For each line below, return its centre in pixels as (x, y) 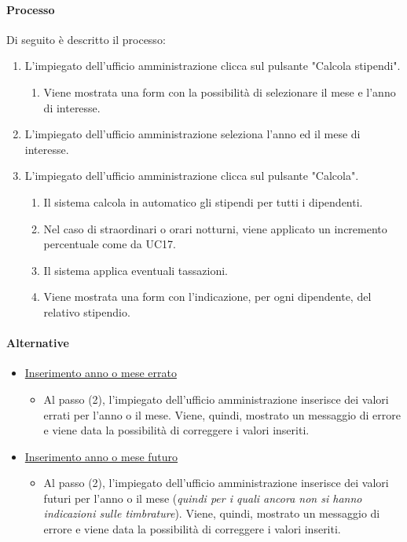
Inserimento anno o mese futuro (101, 456)
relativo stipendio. (87, 311)
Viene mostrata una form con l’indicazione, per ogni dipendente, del (207, 297)
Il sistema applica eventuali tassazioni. (136, 270)
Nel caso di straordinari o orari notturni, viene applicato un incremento (215, 228)
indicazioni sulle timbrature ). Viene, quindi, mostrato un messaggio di (212, 513)
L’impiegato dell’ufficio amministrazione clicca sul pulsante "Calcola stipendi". (213, 66)
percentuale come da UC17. (110, 244)
